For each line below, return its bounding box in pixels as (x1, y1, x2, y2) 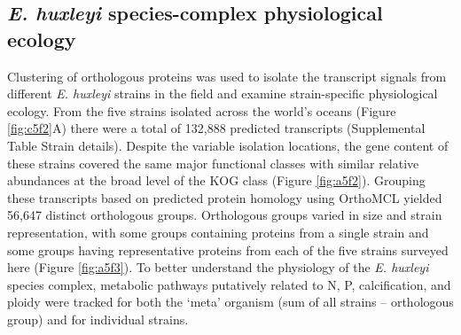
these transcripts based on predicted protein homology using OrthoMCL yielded (7, 188, 442, 206)
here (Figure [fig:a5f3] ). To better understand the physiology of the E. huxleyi (7, 258, 429, 277)
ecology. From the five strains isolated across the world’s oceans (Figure (7, 101, 396, 120)
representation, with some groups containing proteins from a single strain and (7, 222, 429, 241)
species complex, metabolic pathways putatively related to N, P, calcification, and (7, 275, 451, 293)
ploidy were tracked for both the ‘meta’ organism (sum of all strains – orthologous (7, 292, 454, 311)
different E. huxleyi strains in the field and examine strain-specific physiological (7, 84, 438, 103)
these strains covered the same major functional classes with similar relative (7, 153, 419, 172)
